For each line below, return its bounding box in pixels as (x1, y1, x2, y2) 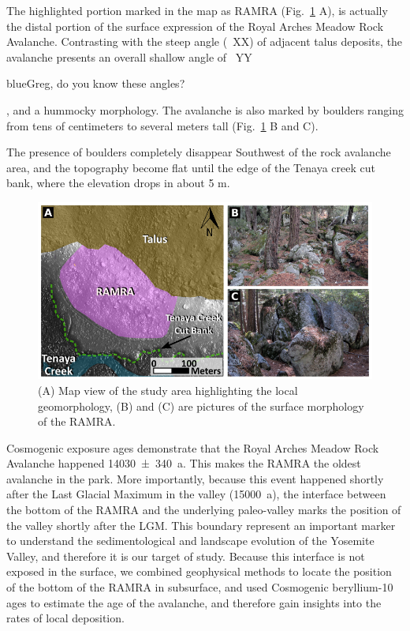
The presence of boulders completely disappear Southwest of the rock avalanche (6, 144, 391, 160)
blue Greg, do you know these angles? (6, 75, 185, 92)
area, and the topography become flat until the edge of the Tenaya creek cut (6, 159, 375, 175)
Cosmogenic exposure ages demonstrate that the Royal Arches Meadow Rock (6, 439, 379, 456)
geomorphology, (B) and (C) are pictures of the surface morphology (38, 397, 364, 414)
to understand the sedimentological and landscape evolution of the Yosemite (6, 532, 375, 549)
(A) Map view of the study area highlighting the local (38, 381, 298, 398)
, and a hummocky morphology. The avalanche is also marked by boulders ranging (6, 101, 404, 118)
